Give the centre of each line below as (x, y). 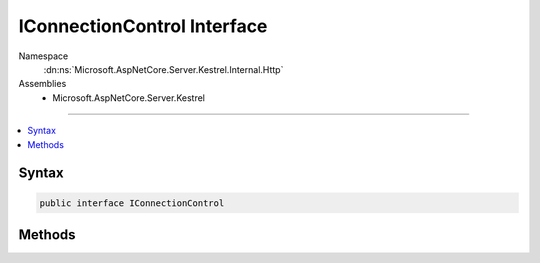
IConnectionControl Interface (143, 26)
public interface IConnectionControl (132, 203)
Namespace (43, 56)
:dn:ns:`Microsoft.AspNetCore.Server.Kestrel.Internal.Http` (163, 69)
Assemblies (42, 84)
